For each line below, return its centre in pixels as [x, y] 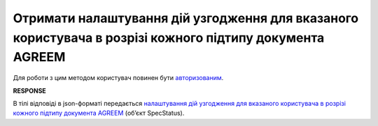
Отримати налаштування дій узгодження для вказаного [186, 18]
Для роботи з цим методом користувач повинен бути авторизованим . [118, 78]
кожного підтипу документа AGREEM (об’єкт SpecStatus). [99, 113]
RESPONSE [30, 90]
